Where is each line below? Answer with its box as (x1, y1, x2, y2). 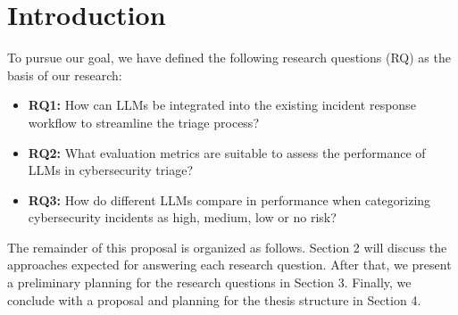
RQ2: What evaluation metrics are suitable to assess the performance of (28, 143, 426, 162)
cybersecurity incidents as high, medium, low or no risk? (28, 208, 337, 227)
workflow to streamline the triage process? (28, 112, 259, 131)
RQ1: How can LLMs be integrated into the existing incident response (28, 95, 416, 114)
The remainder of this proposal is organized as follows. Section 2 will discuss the (7, 237, 447, 256)
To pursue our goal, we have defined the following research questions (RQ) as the (7, 48, 451, 67)
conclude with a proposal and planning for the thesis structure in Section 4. (7, 290, 421, 309)
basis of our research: (7, 65, 122, 84)
